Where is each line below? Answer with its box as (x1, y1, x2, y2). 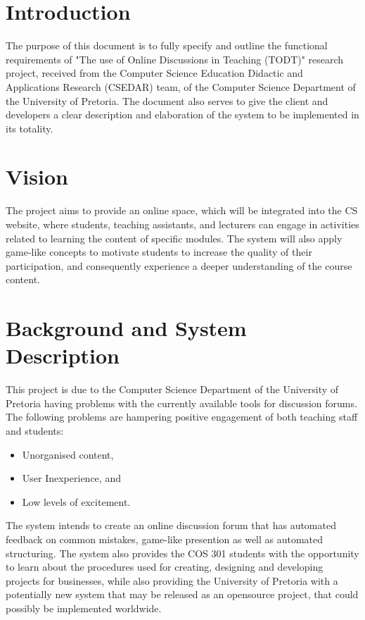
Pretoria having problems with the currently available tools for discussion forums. (6, 395, 357, 410)
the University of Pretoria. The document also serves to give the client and (6, 93, 328, 108)
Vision (6, 162, 68, 191)
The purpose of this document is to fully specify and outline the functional (6, 38, 328, 53)
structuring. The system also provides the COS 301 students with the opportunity (6, 545, 359, 560)
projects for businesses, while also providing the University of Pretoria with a (6, 573, 338, 588)
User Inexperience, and (22, 471, 121, 485)
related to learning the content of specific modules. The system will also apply (6, 230, 342, 245)
